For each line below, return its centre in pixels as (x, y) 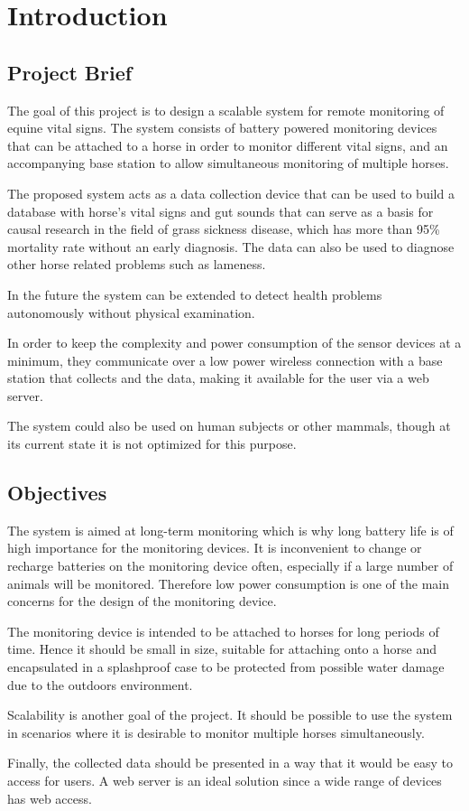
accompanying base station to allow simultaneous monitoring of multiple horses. (228, 163)
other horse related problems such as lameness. (137, 264)
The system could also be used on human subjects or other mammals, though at (229, 426)
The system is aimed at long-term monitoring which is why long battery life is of (230, 530)
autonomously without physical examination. (131, 312)
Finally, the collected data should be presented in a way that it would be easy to (230, 763)
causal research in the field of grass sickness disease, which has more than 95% (224, 229)
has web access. (50, 798)
